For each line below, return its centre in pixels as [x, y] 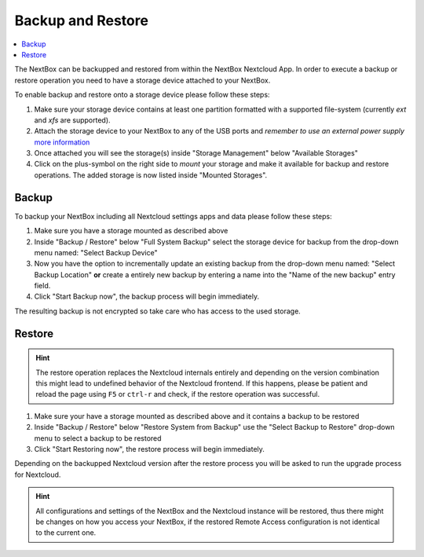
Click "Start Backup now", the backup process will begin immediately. [146, 297]
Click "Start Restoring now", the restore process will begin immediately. [149, 449]
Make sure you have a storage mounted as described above [131, 231]
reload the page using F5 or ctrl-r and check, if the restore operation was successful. [178, 394]
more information [62, 142]
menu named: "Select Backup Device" [96, 252]
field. [42, 286]
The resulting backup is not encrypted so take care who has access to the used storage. [158, 311]
